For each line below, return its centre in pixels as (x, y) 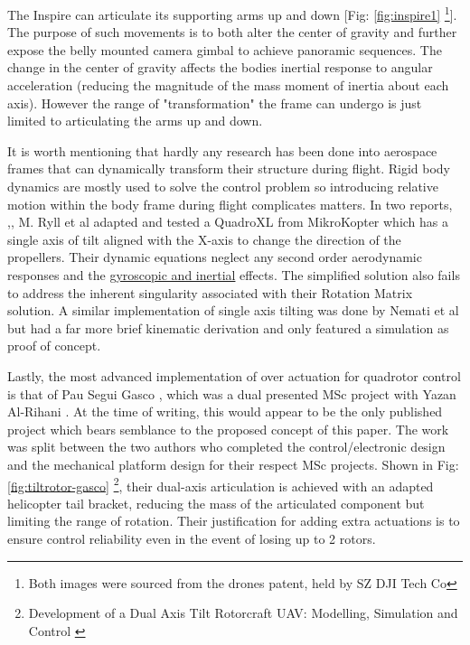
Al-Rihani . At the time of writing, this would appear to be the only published (225, 411)
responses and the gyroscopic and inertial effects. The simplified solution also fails (234, 274)
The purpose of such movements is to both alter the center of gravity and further (232, 32)
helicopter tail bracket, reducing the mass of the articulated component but (216, 503)
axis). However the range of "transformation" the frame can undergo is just (215, 103)
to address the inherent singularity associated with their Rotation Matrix (210, 292)
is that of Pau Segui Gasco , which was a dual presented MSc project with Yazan (232, 393)
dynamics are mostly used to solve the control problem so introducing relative (223, 186)
